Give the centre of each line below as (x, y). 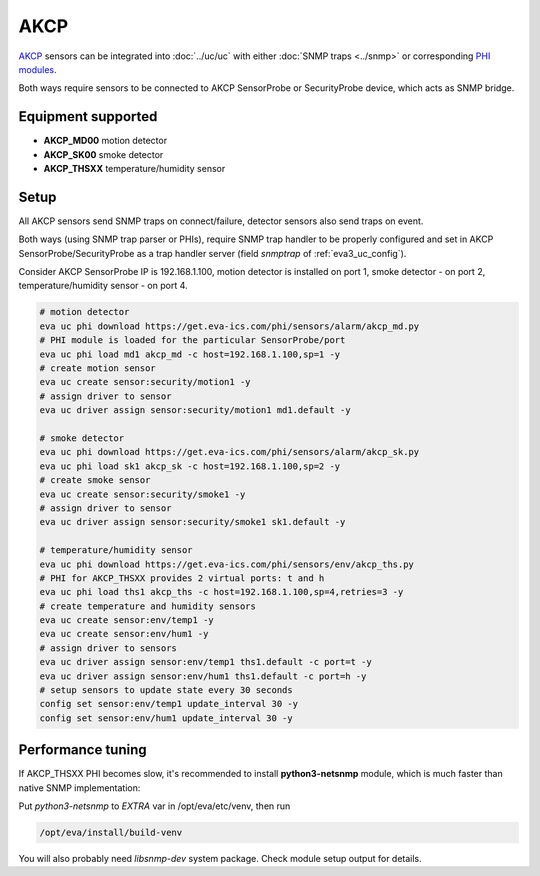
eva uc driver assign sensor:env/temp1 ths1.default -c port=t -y (205, 662)
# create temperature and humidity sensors (148, 606)
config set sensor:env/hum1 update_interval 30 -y (166, 718)
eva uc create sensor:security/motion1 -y (145, 382)
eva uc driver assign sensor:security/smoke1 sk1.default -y (192, 522)
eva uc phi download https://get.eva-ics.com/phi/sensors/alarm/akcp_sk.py (229, 452)
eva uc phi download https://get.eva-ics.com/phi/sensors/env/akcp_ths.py (227, 564)
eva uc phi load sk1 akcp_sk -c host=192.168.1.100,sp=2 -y (190, 466)
